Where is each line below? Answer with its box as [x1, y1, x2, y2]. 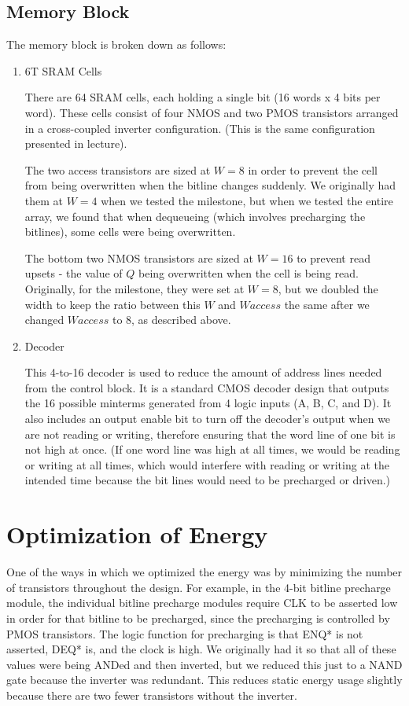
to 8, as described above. [112, 311, 231, 328]
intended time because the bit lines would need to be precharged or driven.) [24, 472, 391, 488]
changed [24, 311, 64, 328]
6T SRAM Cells [24, 62, 102, 79]
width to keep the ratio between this [24, 296, 201, 312]
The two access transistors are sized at [24, 161, 211, 178]
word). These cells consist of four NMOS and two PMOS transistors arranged [24, 104, 399, 120]
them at [24, 192, 64, 208]
